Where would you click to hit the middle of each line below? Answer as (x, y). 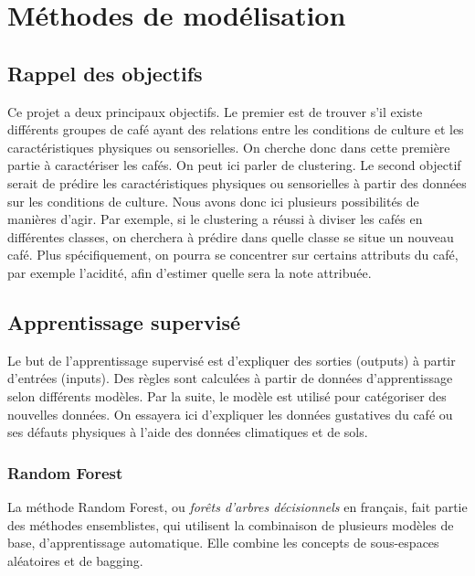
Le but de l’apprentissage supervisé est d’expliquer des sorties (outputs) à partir (232, 360)
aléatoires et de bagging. (75, 560)
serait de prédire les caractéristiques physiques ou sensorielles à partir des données (237, 182)
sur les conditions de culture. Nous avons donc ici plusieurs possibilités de (213, 201)
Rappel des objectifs (105, 73)
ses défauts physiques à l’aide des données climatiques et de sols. (188, 432)
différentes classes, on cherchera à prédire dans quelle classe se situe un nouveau (231, 236)
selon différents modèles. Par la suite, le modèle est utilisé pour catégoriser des (227, 395)
